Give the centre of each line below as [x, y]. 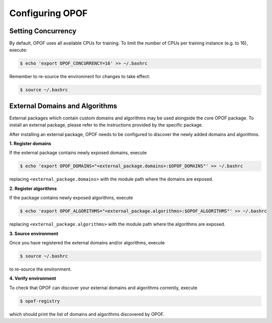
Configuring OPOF [48, 13]
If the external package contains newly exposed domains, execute [78, 153]
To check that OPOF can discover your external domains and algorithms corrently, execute [103, 288]
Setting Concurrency [43, 31]
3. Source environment [34, 233]
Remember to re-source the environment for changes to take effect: [80, 77]
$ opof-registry [40, 301]
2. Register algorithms [33, 188]
